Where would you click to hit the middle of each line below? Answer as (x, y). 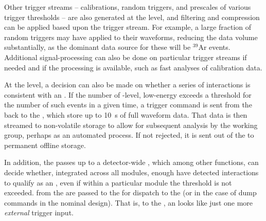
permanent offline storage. (45, 145)
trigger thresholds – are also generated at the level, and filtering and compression (132, 17)
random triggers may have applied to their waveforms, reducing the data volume (131, 37)
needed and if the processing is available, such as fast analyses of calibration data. (133, 67)
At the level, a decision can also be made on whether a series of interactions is (127, 85)
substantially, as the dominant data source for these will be (97, 47)
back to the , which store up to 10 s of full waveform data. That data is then (126, 114)
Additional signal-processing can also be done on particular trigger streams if (126, 57)
